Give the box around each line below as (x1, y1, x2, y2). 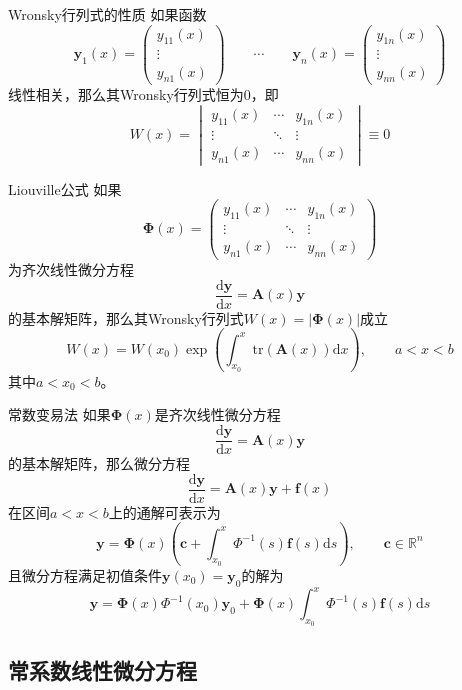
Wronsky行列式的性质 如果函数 (8, 4, 207, 24)
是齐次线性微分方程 (154, 404, 281, 425)
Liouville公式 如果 (8, 178, 122, 199)
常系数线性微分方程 (8, 654, 197, 685)
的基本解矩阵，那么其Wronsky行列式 (8, 307, 244, 328)
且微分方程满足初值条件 (8, 564, 162, 585)
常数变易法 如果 (8, 404, 111, 425)
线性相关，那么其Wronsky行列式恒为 (8, 84, 244, 105)
